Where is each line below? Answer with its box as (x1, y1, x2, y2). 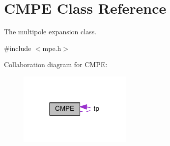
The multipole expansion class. (4, 26, 97, 37)
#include (4, 43, 31, 53)
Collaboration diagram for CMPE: (4, 59, 108, 70)
